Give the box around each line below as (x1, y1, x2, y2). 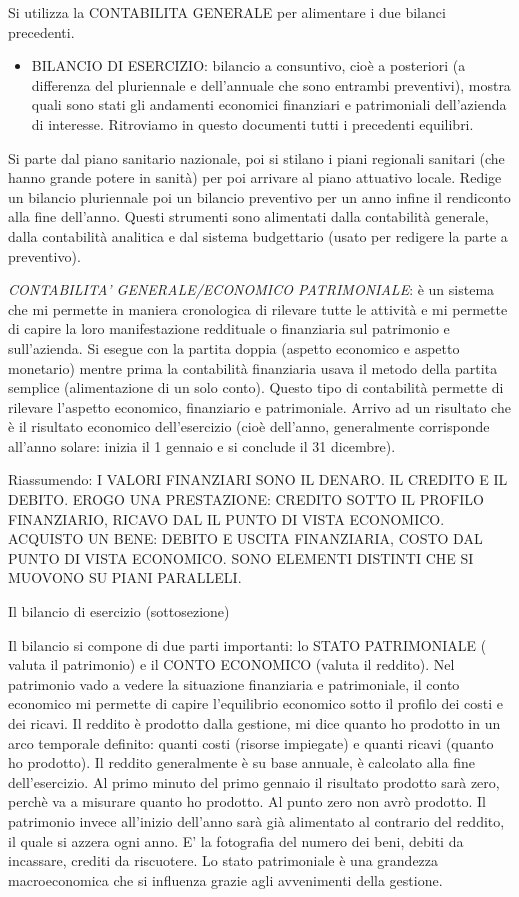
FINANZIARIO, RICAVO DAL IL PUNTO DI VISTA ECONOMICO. (8, 508, 445, 529)
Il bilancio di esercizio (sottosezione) (8, 601, 230, 622)
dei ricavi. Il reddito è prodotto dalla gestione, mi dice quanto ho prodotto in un (8, 713, 501, 733)
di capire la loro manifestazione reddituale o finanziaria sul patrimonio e (8, 318, 450, 339)
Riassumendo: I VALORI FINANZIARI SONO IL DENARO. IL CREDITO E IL (8, 469, 508, 490)
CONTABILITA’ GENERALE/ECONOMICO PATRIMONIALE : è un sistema (8, 279, 495, 300)
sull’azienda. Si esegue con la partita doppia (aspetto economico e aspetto (8, 337, 460, 358)
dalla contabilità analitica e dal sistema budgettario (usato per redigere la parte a (8, 225, 508, 246)
